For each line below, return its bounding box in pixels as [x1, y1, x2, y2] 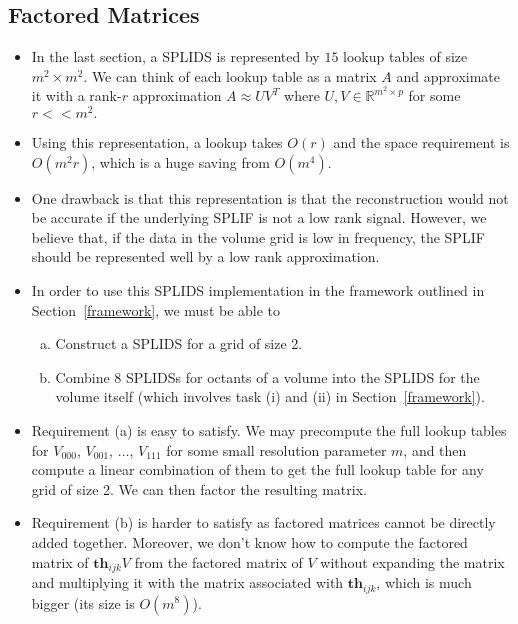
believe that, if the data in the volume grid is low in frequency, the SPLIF [31, 226, 485, 247]
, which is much [376, 572, 472, 593]
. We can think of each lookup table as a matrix [83, 65, 377, 86]
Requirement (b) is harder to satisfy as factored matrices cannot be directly [31, 512, 496, 533]
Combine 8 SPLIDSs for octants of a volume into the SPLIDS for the [55, 366, 480, 387]
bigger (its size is [31, 592, 135, 613]
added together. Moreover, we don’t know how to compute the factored [31, 532, 468, 553]
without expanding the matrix [320, 551, 505, 572]
